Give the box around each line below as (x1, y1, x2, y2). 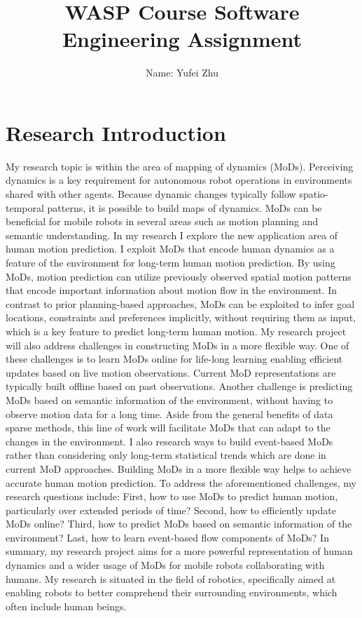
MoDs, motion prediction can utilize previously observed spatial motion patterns (6, 269, 351, 283)
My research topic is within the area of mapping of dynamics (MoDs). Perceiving (6, 159, 354, 173)
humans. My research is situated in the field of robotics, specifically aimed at (6, 571, 336, 586)
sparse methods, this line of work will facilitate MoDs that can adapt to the (6, 420, 330, 435)
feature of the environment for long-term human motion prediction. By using (6, 255, 335, 269)
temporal (6, 200, 44, 215)
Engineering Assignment (62, 25, 302, 53)
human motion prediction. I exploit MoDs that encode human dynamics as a (6, 241, 335, 256)
